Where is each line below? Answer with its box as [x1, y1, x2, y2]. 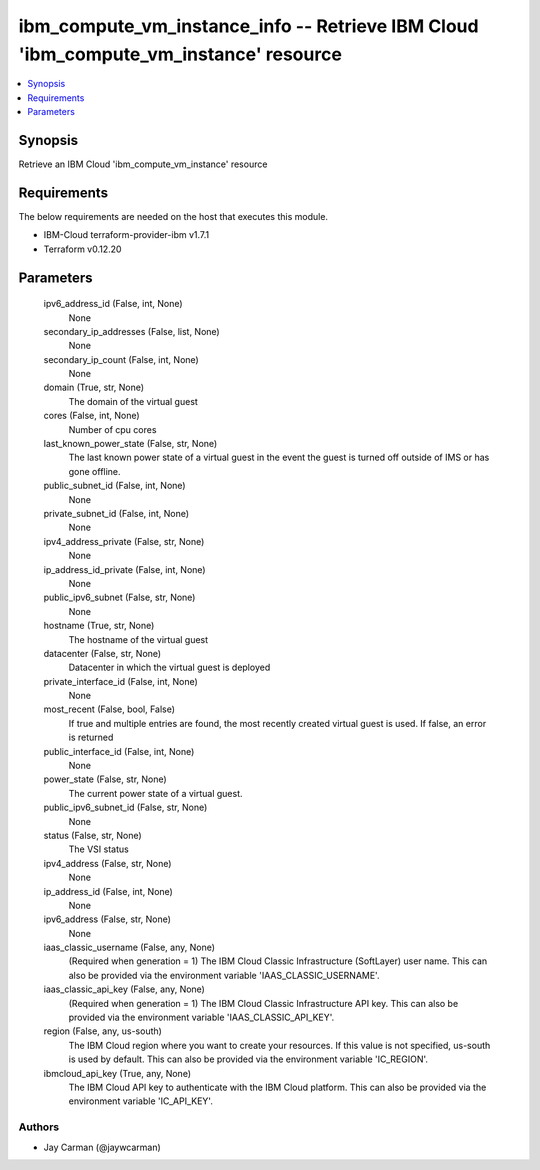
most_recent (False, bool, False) [43, 703, 175, 715]
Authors [18, 1120, 60, 1134]
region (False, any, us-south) [43, 1025, 162, 1037]
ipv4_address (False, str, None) [43, 857, 172, 869]
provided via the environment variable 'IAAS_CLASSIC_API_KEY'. [68, 1011, 335, 1024]
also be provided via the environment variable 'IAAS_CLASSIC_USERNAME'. [68, 969, 380, 981]
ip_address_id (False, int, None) [43, 885, 174, 897]
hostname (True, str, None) [43, 620, 155, 632]
